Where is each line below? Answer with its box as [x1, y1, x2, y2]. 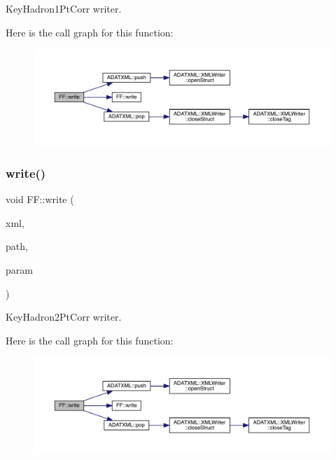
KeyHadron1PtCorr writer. [6, 1, 122, 15]
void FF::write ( [6, 192, 74, 207]
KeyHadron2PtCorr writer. [6, 309, 122, 324]
